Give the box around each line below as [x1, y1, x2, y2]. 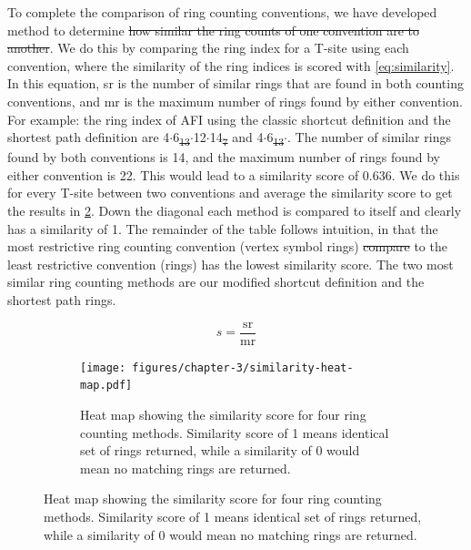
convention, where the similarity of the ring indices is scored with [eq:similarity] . [7, 56, 455, 75]
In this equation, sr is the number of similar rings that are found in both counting [7, 74, 464, 93]
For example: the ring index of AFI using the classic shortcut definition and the [7, 109, 451, 128]
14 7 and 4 [209, 127, 264, 148]
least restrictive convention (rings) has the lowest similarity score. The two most [7, 254, 454, 273]
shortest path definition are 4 [7, 127, 170, 147]
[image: [80, 361, 126, 374]
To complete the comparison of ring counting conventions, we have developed [7, 3, 437, 21]
